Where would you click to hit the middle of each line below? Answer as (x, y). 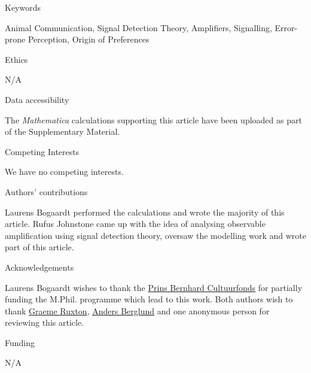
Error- (286, 27)
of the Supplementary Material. (62, 131)
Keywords (23, 7)
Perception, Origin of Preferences (89, 39)
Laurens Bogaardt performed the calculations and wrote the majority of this (145, 212)
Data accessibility (37, 99)
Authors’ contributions (46, 191)
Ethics (16, 59)
